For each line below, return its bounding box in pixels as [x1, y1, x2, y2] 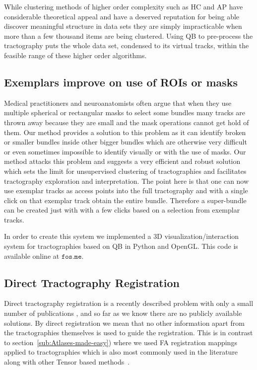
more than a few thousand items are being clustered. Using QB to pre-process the [4, 30, 253, 41]
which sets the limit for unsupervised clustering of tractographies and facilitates [4, 165, 247, 176]
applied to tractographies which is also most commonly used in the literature [4, 347, 238, 357]
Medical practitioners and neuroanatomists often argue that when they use [4, 97, 232, 108]
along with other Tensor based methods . [4, 357, 130, 367]
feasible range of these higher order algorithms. [4, 50, 147, 60]
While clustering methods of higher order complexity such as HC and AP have [4, 1, 243, 11]
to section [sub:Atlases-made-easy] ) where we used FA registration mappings [4, 337, 237, 347]
